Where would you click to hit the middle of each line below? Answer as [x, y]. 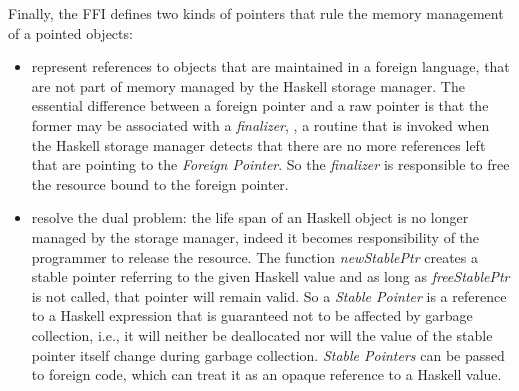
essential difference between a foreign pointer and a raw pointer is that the [260, 105]
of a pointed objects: [70, 32]
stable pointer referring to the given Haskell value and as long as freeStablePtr [270, 276]
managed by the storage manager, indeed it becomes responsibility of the [255, 236]
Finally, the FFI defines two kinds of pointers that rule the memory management [256, 13]
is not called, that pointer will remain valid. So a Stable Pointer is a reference [269, 295]
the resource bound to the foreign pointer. [160, 183]
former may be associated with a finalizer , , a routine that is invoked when [260, 124]
